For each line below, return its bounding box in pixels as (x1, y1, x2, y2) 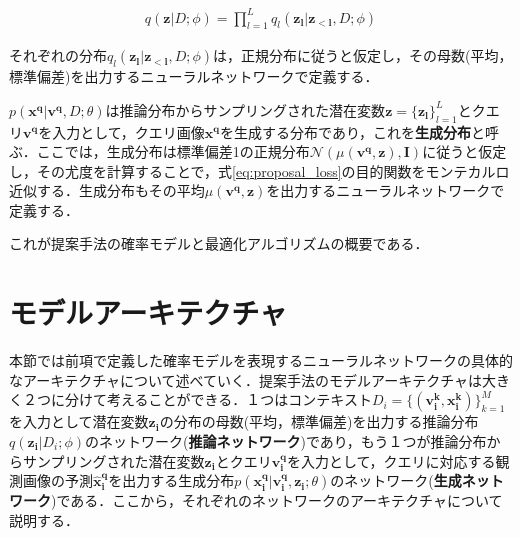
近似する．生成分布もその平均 (9, 180, 205, 201)
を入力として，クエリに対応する (286, 450, 496, 471)
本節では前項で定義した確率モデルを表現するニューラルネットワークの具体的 (9, 350, 513, 371)
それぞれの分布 (9, 45, 107, 66)
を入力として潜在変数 (9, 411, 149, 432)
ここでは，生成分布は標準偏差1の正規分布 (36, 141, 310, 162)
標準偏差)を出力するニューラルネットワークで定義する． (9, 66, 379, 87)
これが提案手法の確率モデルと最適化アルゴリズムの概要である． (9, 233, 429, 254)
